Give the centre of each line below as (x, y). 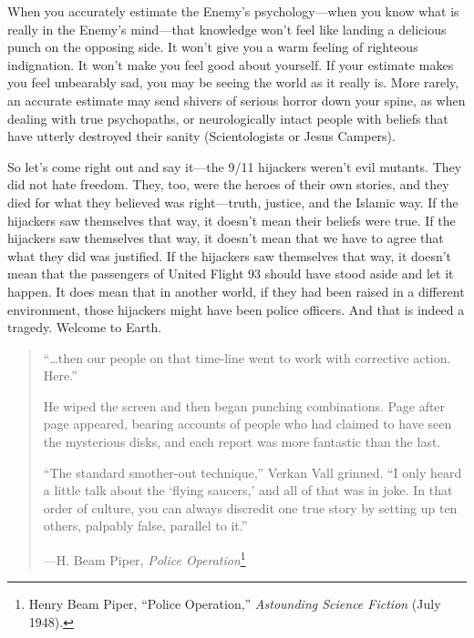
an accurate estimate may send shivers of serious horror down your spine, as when (237, 100)
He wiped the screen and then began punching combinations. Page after (244, 405)
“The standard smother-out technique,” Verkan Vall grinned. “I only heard (252, 472)
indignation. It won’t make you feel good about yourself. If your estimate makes (231, 64)
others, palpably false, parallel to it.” (145, 526)
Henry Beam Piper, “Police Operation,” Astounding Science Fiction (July (235, 604)
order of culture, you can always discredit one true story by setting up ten (250, 507)
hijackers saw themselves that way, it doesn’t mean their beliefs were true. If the (232, 220)
